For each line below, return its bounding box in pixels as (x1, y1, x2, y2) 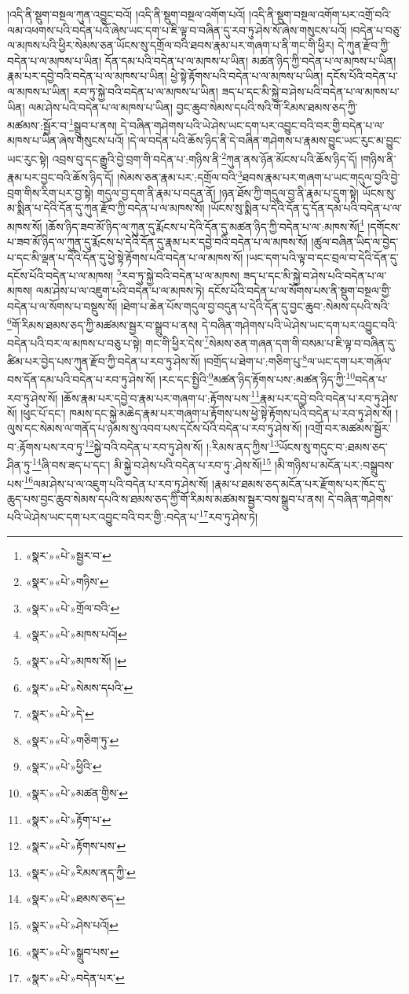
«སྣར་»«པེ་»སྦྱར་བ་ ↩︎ (25, 547, 111, 563)
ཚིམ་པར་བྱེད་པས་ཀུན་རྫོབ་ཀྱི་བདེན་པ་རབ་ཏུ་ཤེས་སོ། (7, 352, 201, 369)
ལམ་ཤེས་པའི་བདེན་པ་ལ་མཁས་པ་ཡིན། (28, 98, 173, 115)
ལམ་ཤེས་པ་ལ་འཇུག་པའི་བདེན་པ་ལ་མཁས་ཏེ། (35, 282, 205, 299)
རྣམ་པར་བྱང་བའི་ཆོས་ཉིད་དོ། (7, 168, 114, 185)
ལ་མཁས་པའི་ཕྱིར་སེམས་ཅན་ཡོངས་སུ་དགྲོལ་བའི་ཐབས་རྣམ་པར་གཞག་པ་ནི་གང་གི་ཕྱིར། (7, 37, 334, 53)
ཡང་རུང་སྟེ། (7, 150, 49, 167)
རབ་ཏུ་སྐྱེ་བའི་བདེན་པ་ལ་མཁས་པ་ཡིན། (73, 83, 218, 99)
